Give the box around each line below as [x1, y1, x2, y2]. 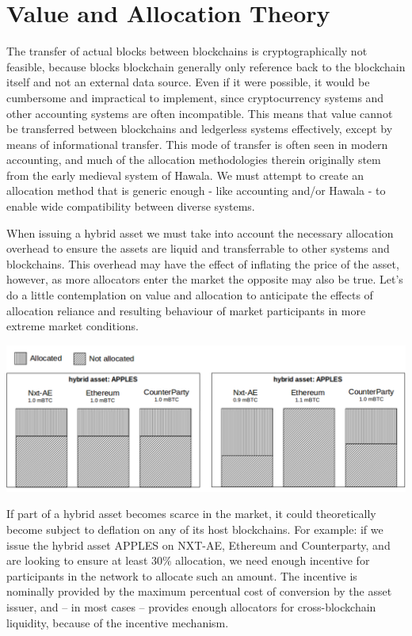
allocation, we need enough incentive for [175, 552, 370, 569]
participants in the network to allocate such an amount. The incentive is [6, 567, 357, 584]
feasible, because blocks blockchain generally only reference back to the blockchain [6, 58, 406, 74]
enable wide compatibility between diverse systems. [6, 198, 255, 215]
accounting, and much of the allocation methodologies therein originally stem [6, 151, 381, 168]
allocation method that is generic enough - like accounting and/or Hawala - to [6, 182, 386, 199]
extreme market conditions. [6, 318, 139, 334]
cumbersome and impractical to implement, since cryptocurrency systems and [6, 89, 384, 105]
